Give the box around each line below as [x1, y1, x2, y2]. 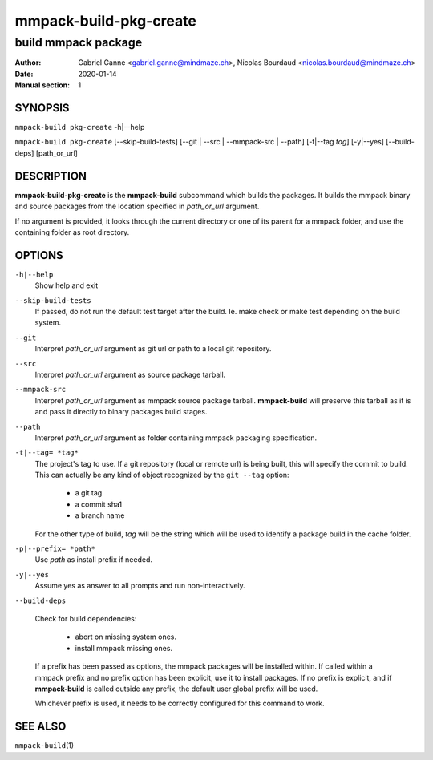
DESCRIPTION [14, 169, 87, 183]
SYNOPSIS [14, 101, 70, 115]
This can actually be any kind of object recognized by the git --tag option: [34, 470, 289, 480]
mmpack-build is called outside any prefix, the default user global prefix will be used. [34, 684, 318, 693]
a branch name [75, 511, 125, 520]
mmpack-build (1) [14, 741, 75, 750]
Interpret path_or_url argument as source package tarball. [34, 370, 226, 379]
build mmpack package [14, 35, 143, 50]
